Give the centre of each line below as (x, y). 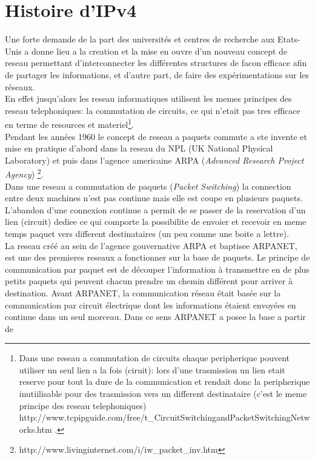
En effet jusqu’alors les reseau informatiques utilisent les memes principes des (148, 98)
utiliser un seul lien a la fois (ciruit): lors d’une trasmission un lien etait (152, 369)
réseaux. (20, 86)
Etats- (289, 39)
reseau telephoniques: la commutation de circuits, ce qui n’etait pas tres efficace (153, 110)
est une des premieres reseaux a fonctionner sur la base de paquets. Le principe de (157, 257)
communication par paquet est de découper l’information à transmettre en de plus (157, 269)
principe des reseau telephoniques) (83, 405)
